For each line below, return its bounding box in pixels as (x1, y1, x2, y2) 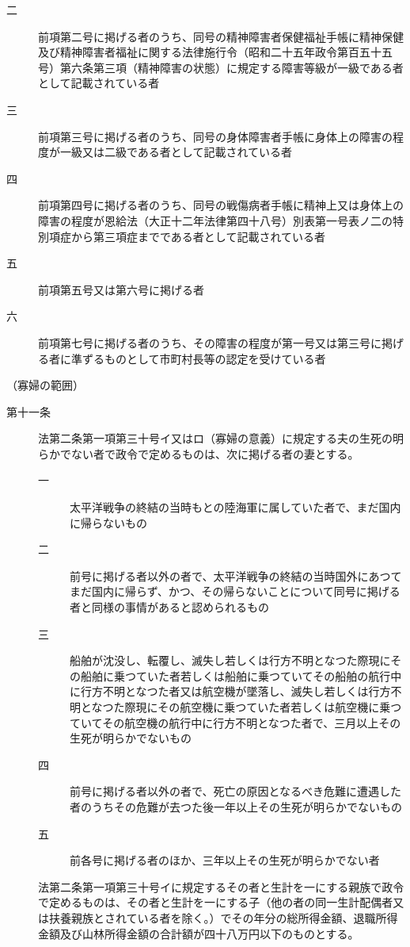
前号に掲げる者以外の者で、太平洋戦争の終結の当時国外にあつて (70, 567, 402, 584)
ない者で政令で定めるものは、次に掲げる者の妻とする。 (70, 445, 359, 462)
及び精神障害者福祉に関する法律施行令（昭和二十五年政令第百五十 (38, 44, 382, 60)
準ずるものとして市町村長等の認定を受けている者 (70, 350, 326, 366)
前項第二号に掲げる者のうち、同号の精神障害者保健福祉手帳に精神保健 (38, 28, 404, 44)
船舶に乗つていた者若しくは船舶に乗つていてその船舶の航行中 (80, 667, 402, 684)
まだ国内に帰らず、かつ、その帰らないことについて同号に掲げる (70, 583, 401, 600)
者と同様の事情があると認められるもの (70, 599, 269, 615)
